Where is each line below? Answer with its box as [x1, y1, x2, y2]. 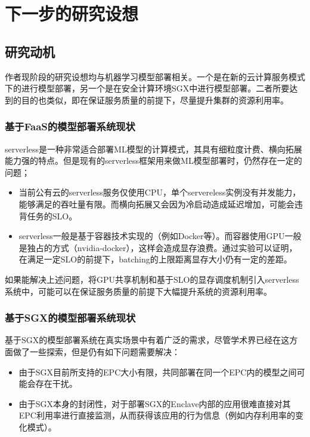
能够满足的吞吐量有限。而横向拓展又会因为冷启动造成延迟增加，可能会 [18, 197, 294, 210]
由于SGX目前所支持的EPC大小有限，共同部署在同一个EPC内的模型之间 [18, 365, 297, 378]
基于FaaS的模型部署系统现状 [5, 119, 135, 134]
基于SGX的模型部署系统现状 [5, 310, 136, 325]
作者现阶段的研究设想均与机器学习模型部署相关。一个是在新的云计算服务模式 [5, 70, 305, 82]
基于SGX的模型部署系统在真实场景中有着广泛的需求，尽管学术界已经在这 [5, 334, 290, 346]
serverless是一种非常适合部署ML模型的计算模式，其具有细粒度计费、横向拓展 [5, 142, 302, 155]
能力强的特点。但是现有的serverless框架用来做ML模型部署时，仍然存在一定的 [5, 154, 302, 167]
